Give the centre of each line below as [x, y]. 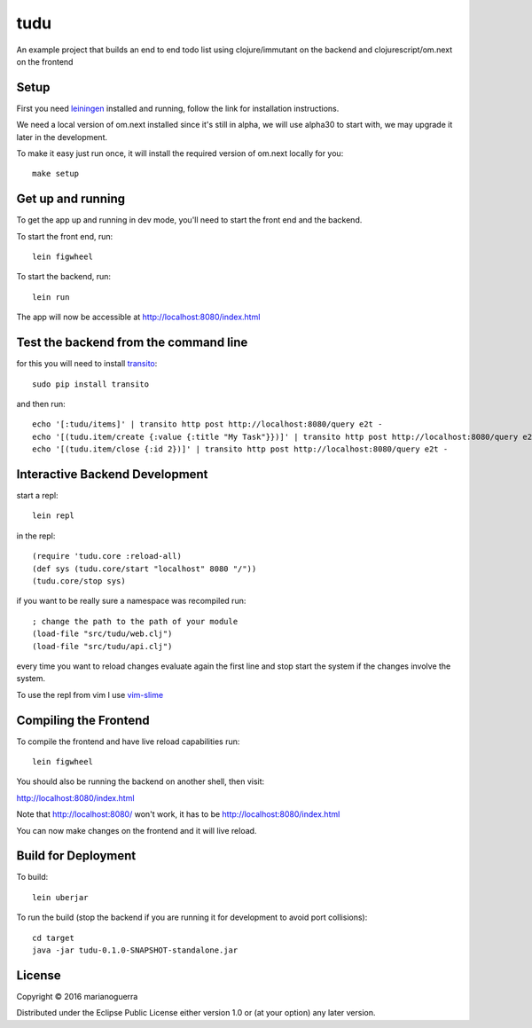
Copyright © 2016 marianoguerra [77, 996]
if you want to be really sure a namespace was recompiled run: [131, 601]
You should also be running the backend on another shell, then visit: [141, 781]
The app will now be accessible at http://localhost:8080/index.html [138, 317]
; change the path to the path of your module [135, 621]
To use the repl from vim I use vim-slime [90, 694]
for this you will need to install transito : [87, 364]
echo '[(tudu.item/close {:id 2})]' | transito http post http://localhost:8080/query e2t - [240, 449]
